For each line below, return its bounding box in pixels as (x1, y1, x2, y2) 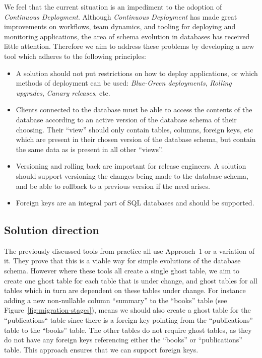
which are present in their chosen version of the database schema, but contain (16, 134, 256, 145)
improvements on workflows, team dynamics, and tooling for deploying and (4, 21, 236, 32)
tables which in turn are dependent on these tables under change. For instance (4, 285, 246, 296)
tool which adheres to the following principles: (4, 50, 146, 61)
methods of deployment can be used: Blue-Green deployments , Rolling (16, 78, 232, 88)
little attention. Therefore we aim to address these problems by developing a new (4, 41, 254, 51)
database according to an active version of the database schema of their (16, 114, 237, 124)
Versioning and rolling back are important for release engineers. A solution (16, 161, 246, 171)
